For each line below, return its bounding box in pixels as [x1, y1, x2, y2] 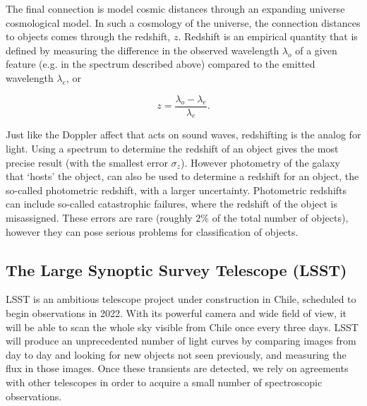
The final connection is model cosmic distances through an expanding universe [6, 1, 345, 16]
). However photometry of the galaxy [180, 155, 340, 169]
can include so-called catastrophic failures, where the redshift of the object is [6, 196, 337, 211]
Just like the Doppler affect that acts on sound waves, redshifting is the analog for [6, 127, 361, 142]
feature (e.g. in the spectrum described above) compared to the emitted [6, 56, 315, 71]
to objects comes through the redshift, [6, 29, 171, 44]
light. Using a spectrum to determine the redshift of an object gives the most [6, 141, 339, 156]
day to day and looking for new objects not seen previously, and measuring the [6, 347, 347, 362]
